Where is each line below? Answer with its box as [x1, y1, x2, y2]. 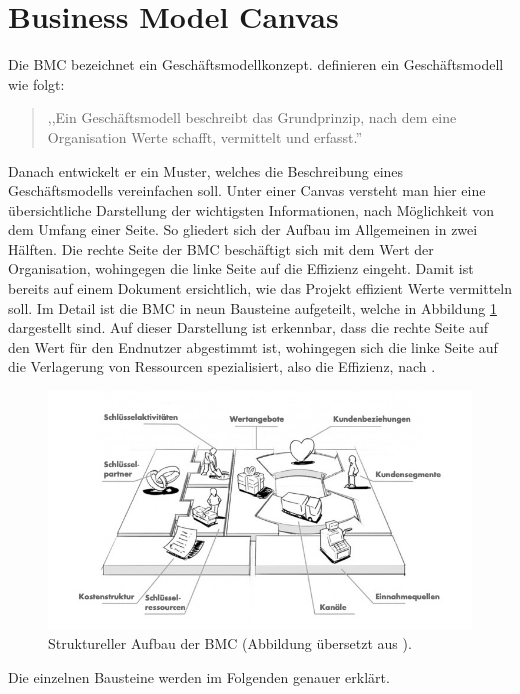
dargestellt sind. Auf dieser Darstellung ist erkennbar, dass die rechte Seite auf [8, 317, 489, 338]
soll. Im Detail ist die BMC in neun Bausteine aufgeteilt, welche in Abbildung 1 [8, 297, 497, 318]
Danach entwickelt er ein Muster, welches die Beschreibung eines [8, 160, 404, 181]
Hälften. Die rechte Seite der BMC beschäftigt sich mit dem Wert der [8, 238, 434, 259]
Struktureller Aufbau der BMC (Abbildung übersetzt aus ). [48, 633, 412, 654]
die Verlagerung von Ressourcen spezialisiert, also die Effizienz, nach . [8, 356, 436, 377]
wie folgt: [8, 73, 65, 94]
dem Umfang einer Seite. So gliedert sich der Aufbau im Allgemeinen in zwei [8, 219, 478, 240]
